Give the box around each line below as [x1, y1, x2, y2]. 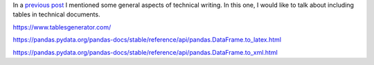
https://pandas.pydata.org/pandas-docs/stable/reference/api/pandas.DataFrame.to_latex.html [12, 36, 282, 44]
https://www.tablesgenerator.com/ [12, 23, 112, 31]
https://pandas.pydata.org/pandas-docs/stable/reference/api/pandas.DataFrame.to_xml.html [12, 48, 278, 56]
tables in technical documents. [12, 10, 100, 18]
